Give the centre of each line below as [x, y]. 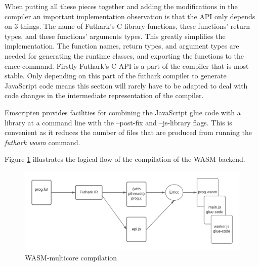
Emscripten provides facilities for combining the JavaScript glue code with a [123, 112]
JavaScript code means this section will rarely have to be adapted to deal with [126, 85]
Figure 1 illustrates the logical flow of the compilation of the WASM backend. [125, 159]
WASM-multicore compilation [71, 257]
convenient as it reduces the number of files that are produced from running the [128, 132]
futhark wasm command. [42, 142]
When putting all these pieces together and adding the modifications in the [121, 6]
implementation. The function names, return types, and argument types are [122, 46]
